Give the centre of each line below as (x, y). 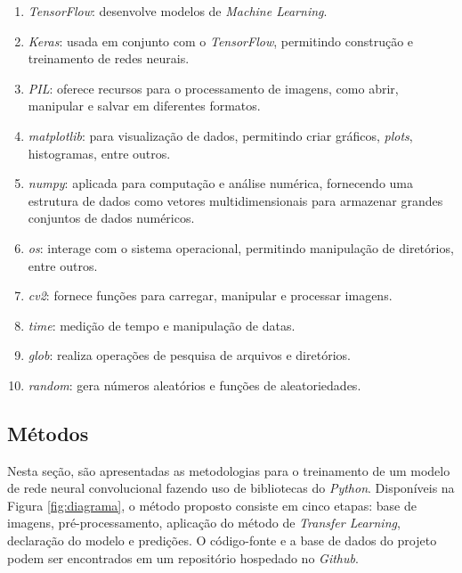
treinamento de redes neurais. (109, 58)
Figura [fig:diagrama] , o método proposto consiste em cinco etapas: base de (212, 505)
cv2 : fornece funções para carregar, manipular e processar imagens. (210, 295)
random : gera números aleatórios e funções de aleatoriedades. (195, 385)
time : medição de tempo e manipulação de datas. (162, 325)
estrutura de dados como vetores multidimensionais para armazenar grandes (235, 200)
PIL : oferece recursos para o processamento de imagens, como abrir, (213, 88)
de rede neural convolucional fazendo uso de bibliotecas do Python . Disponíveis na (231, 488)
